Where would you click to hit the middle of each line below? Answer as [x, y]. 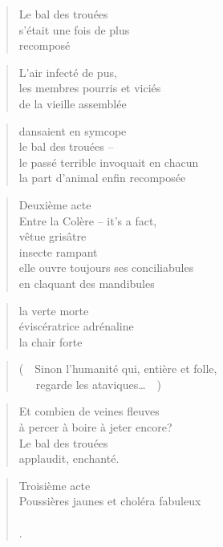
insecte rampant [58, 251]
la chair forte [51, 341]
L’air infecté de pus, [68, 72]
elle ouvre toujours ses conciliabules [106, 267]
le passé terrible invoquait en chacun [109, 162]
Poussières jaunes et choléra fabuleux [110, 501]
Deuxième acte [55, 204]
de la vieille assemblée [73, 103]
